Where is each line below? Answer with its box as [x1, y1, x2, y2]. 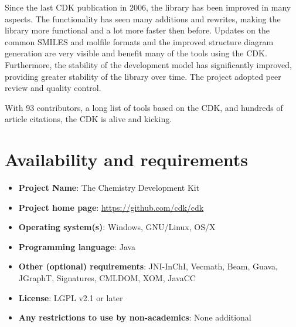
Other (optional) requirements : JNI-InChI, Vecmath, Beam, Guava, [18, 260, 278, 272]
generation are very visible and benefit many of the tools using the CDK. [5, 47, 267, 59]
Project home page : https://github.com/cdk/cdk [18, 201, 204, 213]
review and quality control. [5, 82, 101, 94]
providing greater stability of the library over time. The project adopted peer [5, 70, 281, 82]
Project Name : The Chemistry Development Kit [18, 181, 200, 194]
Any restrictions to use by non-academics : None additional [18, 311, 251, 323]
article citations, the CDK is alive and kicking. [5, 113, 172, 125]
